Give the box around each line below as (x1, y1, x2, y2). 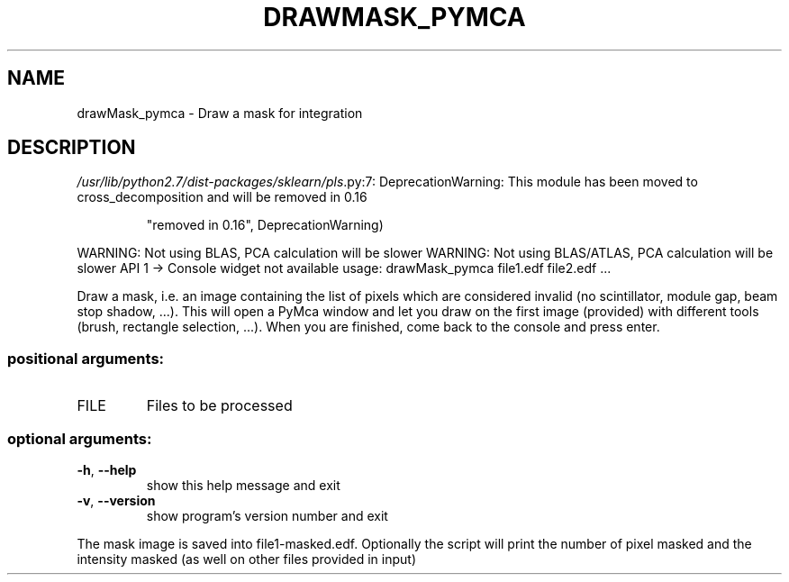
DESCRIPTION (7, 136, 136, 159)
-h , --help (77, 461, 137, 477)
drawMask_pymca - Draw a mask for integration (77, 105, 363, 121)
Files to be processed (146, 396, 293, 415)
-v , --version (77, 492, 156, 508)
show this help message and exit (146, 477, 340, 493)
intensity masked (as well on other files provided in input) (77, 550, 417, 567)
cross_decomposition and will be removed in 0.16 (77, 189, 367, 205)
